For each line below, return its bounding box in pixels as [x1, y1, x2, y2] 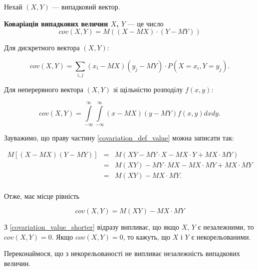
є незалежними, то [198, 222, 254, 232]
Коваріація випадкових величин [4, 18, 108, 28]
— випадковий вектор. [52, 1, 120, 11]
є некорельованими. [191, 231, 251, 242]
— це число [127, 18, 164, 28]
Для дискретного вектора [4, 42, 80, 53]
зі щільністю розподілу [113, 84, 183, 95]
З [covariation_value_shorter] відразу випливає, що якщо [4, 222, 179, 232]
